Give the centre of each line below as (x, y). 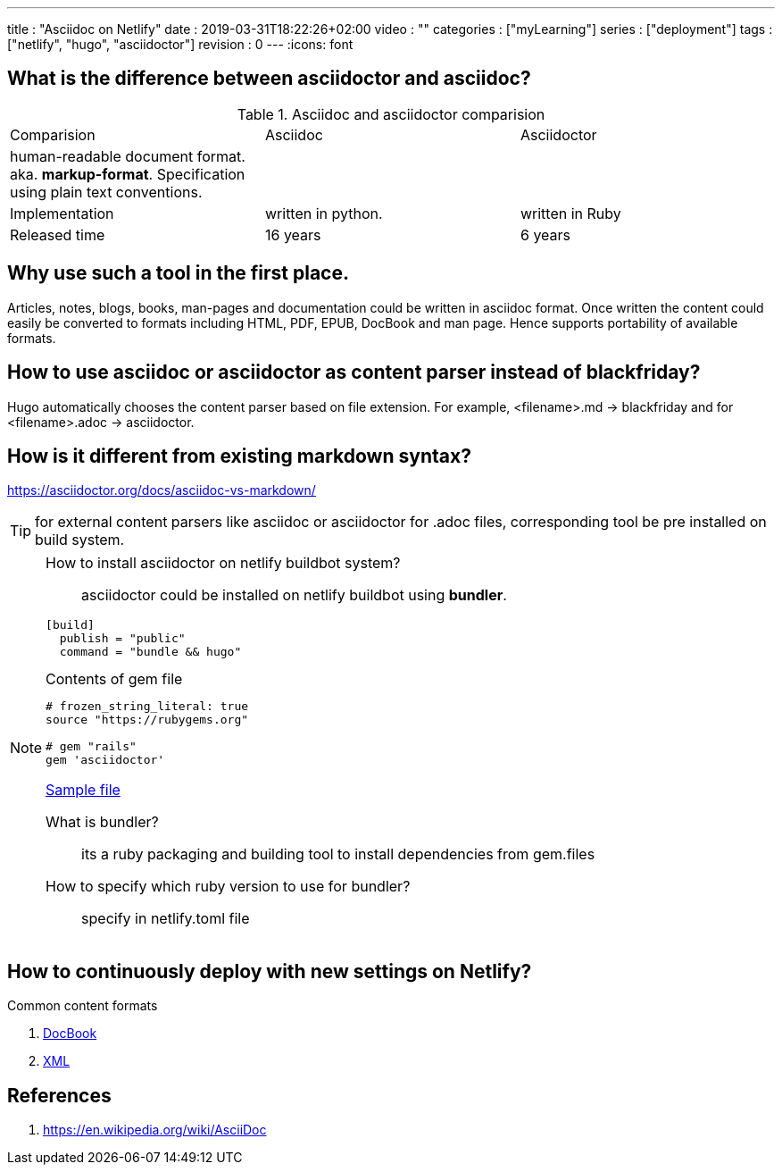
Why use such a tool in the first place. (178, 273)
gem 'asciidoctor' (105, 760)
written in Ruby (570, 213)
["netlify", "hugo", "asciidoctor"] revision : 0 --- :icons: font (180, 44)
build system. (80, 540)
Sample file (83, 790)
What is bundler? (102, 822)
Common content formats (83, 1006)
